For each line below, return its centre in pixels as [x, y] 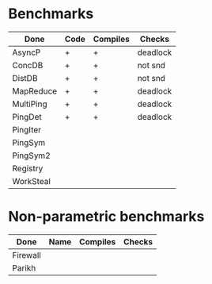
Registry [28, 168]
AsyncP [26, 52]
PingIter [27, 129]
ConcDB [28, 65]
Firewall [26, 255]
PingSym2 [32, 155]
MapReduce [35, 90]
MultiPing [30, 104]
